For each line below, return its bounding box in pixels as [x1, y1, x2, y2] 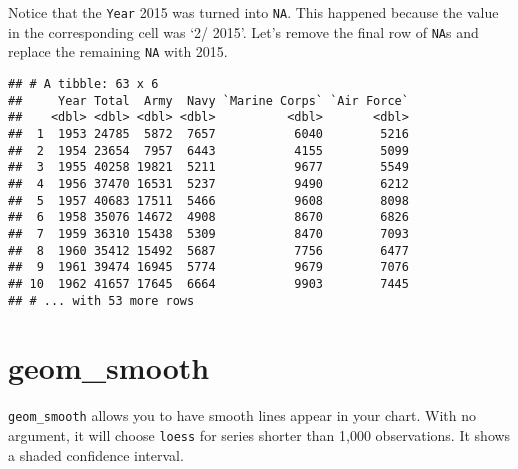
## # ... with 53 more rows [8, 293, 195, 308]
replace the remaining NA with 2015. [8, 41, 228, 62]
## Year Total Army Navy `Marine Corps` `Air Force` [8, 93, 409, 108]
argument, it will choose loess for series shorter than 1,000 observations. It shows [8, 424, 511, 445]
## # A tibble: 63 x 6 [8, 76, 159, 91]
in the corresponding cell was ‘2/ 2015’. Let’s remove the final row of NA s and [8, 21, 479, 42]
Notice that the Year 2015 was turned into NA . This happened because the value [8, 2, 499, 22]
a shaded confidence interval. [8, 444, 184, 465]
